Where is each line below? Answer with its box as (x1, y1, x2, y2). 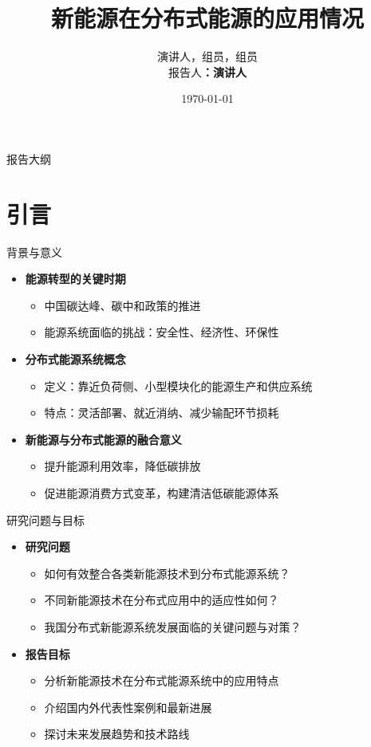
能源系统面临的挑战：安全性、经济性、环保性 (44, 324, 279, 340)
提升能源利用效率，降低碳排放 (44, 458, 201, 474)
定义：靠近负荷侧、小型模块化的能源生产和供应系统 (44, 377, 313, 394)
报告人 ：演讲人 (168, 63, 247, 80)
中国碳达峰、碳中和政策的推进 (44, 297, 201, 313)
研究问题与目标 (6, 511, 85, 528)
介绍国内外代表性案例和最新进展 (44, 698, 212, 715)
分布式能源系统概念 (25, 351, 126, 367)
